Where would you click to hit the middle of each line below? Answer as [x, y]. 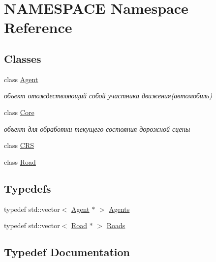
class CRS [19, 145]
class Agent [21, 79]
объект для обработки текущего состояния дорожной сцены [97, 129]
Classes [23, 58]
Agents [119, 209]
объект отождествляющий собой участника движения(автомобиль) [108, 96]
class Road [20, 161]
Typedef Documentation [67, 252]
